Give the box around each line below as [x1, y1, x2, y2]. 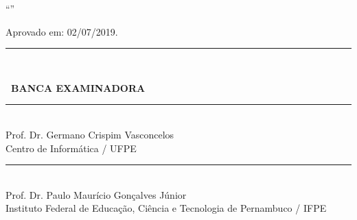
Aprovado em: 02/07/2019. [5, 24, 118, 38]
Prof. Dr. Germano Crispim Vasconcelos [5, 127, 174, 141]
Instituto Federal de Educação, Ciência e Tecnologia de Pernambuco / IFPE [5, 201, 327, 215]
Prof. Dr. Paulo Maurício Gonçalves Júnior [5, 187, 187, 201]
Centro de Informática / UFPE [5, 140, 137, 155]
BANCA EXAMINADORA [11, 80, 146, 95]
